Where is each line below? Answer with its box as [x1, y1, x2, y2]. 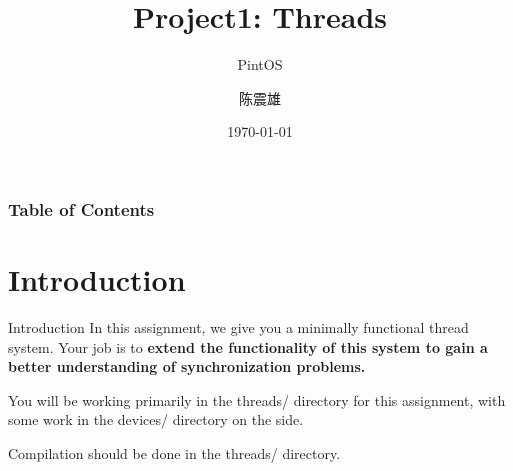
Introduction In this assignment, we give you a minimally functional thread [8, 316, 469, 337]
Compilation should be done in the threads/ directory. [8, 442, 341, 463]
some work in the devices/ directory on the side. [8, 409, 304, 430]
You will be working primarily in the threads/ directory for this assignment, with [8, 389, 506, 410]
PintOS [237, 54, 283, 75]
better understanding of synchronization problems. [8, 356, 366, 377]
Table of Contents [8, 196, 155, 221]
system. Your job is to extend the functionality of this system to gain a [8, 336, 488, 357]
